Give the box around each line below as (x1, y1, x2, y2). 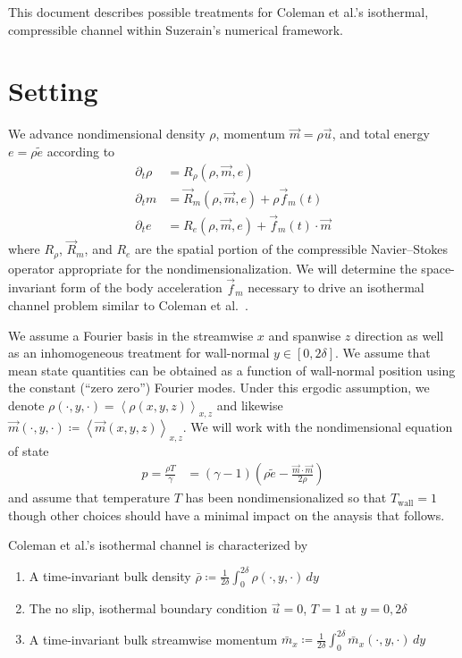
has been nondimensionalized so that (185, 488, 387, 507)
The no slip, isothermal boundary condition (29, 599, 268, 618)
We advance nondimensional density (8, 124, 206, 143)
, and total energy (332, 124, 430, 143)
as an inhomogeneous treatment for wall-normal (8, 343, 270, 362)
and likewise (216, 396, 283, 415)
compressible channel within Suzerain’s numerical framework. (8, 20, 343, 38)
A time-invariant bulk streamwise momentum (29, 629, 278, 648)
